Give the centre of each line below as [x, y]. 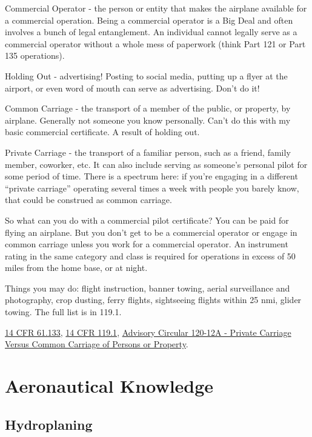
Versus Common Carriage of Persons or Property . [97, 344]
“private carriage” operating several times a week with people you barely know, [152, 188]
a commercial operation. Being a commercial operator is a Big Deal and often [149, 20]
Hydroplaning [49, 424]
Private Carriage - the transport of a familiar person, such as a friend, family [148, 152]
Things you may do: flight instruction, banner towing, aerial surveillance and [148, 288]
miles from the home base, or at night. [76, 268]
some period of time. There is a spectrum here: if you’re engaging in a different [151, 176]
